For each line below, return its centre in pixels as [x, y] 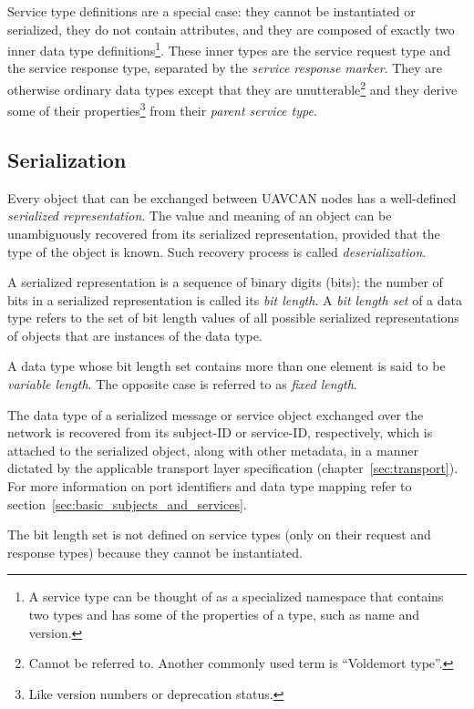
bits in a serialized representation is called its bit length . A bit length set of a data [235, 299]
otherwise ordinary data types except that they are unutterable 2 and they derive [232, 88]
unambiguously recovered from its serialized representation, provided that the [224, 233]
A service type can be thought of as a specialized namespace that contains [236, 596]
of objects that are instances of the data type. [135, 335]
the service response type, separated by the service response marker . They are [225, 68]
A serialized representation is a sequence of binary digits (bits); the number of [225, 282]
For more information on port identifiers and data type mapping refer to [210, 486]
